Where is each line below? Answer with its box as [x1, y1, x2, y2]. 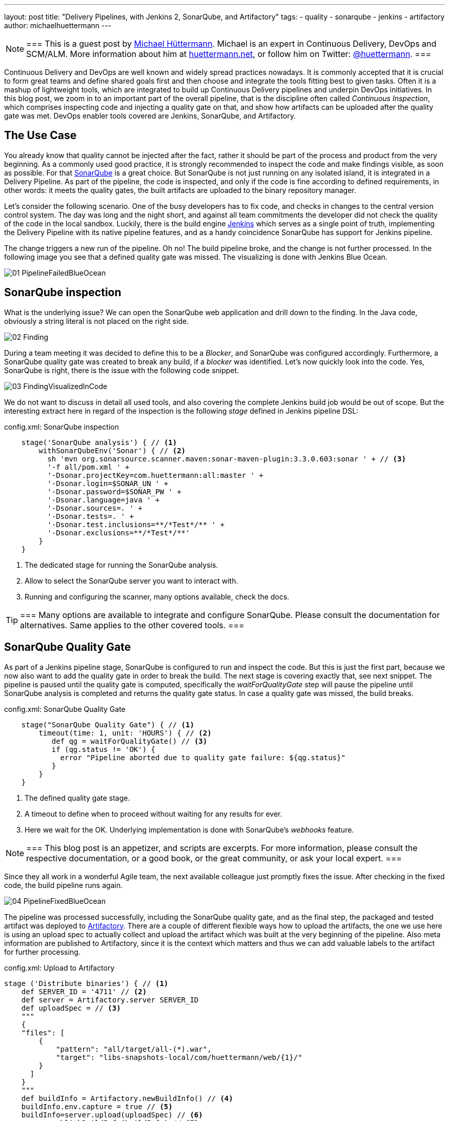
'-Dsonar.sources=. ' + [47, 504, 142, 512]
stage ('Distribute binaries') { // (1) [4, 979, 169, 988]
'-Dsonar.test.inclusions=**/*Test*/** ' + [47, 520, 224, 529]
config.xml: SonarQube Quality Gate [4, 704, 126, 713]
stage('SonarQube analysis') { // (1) [21, 438, 177, 447]
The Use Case [4, 129, 77, 142]
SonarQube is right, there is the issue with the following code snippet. [4, 365, 239, 375]
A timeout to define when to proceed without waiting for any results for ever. [25, 809, 282, 818]
